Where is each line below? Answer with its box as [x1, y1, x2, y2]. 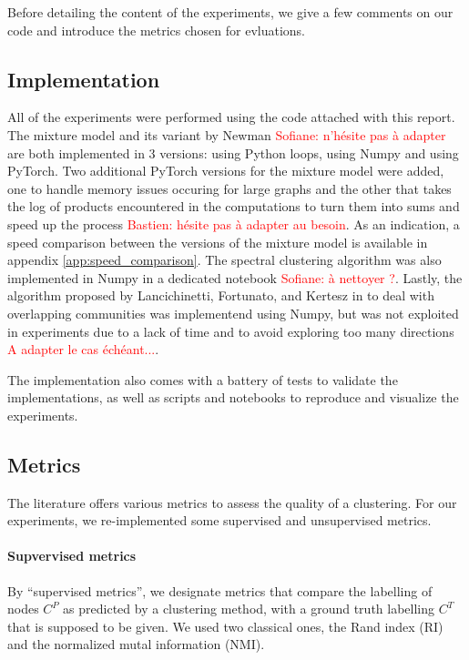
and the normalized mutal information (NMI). [7, 635, 265, 654]
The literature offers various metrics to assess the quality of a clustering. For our [7, 492, 457, 512]
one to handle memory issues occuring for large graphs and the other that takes [7, 178, 452, 198]
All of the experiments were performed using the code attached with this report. [7, 107, 455, 127]
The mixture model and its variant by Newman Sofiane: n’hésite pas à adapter [7, 125, 446, 144]
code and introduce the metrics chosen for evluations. [7, 20, 306, 39]
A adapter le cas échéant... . [7, 340, 159, 359]
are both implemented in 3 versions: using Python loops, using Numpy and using [7, 143, 459, 162]
